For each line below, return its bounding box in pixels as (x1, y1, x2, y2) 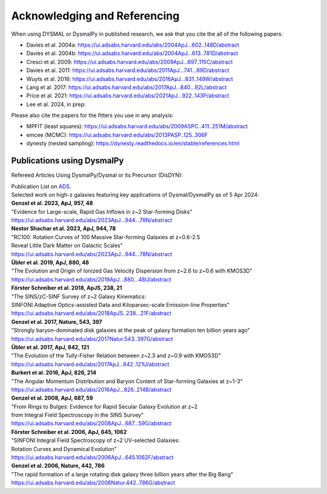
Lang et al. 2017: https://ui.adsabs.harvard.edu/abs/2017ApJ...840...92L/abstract (26, 84, 227, 91)
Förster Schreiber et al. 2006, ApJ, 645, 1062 (11, 428, 127, 435)
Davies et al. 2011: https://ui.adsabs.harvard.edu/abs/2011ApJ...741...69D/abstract (26, 67, 230, 74)
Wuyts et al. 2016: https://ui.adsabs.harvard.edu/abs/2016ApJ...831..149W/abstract (26, 75, 233, 82)
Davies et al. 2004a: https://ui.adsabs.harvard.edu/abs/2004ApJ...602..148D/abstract (26, 41, 239, 48)
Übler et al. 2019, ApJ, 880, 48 (11, 259, 89, 266)
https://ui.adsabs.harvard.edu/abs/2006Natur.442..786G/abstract (11, 479, 176, 487)
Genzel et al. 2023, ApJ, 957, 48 (11, 200, 93, 207)
